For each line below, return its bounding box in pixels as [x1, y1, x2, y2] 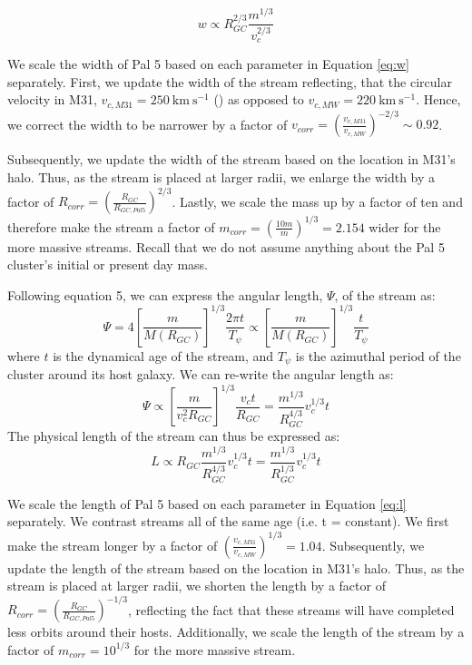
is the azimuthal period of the [295, 346, 461, 365]
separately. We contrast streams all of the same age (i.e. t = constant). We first [7, 512, 449, 531]
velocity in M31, [7, 90, 97, 109]
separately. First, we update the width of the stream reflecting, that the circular [7, 72, 452, 91]
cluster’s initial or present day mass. [7, 255, 208, 274]
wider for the [369, 217, 441, 236]
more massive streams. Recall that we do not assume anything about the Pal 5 [7, 237, 445, 256]
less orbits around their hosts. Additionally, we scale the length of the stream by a [7, 622, 465, 641]
